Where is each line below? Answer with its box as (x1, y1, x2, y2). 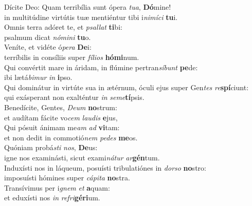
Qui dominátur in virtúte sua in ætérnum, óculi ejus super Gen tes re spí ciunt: (4, 81, 249, 92)
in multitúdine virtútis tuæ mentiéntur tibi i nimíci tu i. (4, 11, 178, 22)
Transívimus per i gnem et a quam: (4, 182, 110, 193)
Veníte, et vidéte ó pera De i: (4, 42, 92, 52)
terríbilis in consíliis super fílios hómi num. (4, 51, 139, 62)
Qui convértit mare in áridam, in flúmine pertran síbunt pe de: (4, 61, 198, 72)
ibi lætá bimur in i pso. (4, 72, 73, 83)
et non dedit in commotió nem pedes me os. (4, 132, 138, 142)
